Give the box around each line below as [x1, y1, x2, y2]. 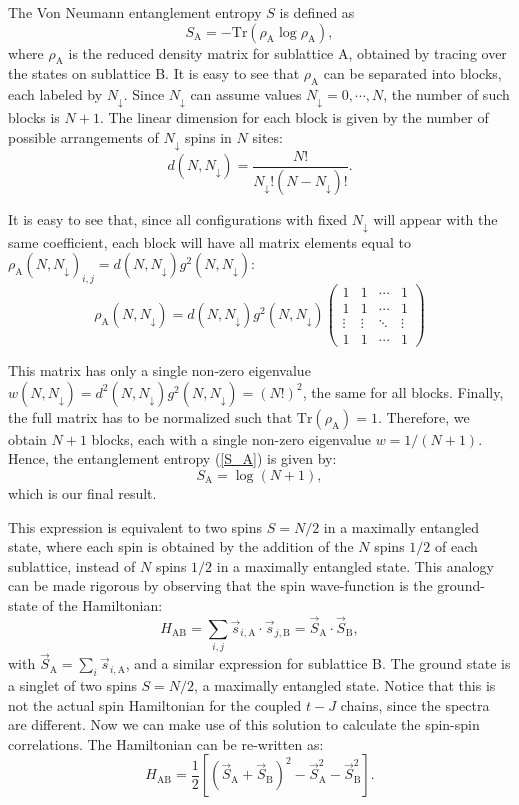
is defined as [279, 2, 355, 22]
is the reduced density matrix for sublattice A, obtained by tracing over [68, 42, 507, 63]
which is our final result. [8, 482, 157, 503]
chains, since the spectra [340, 694, 490, 715]
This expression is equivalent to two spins [8, 516, 263, 537]
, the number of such [383, 84, 510, 105]
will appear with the [373, 208, 498, 229]
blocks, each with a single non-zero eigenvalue [91, 428, 371, 449]
